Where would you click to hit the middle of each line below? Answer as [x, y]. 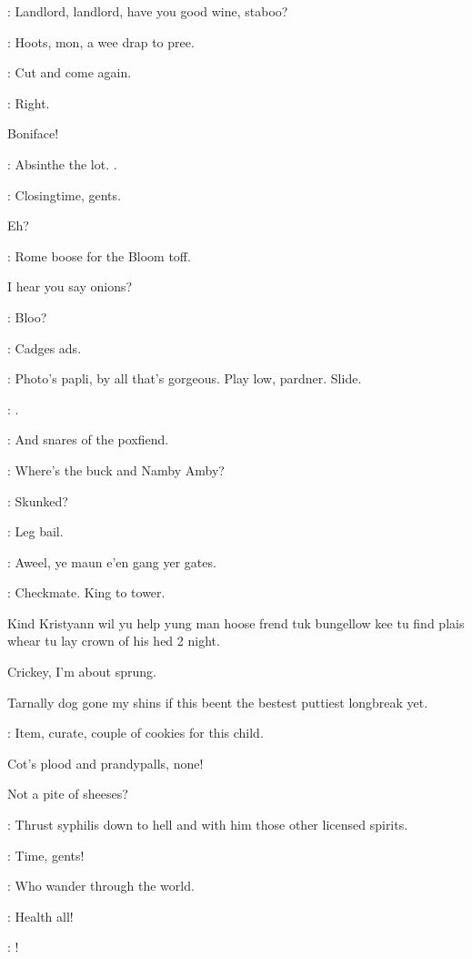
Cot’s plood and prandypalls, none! [105, 763]
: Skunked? [38, 500]
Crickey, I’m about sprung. [82, 672]
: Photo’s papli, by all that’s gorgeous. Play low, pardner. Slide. [185, 378]
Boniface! [33, 133]
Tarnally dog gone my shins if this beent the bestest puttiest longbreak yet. [218, 702]
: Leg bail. [35, 531]
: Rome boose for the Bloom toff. [99, 255]
